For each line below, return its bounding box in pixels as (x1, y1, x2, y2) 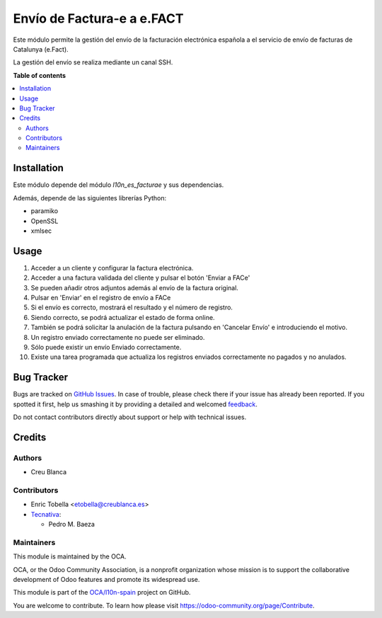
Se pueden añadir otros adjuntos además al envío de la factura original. (30, 283, 238, 292)
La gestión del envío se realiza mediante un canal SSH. (13, 58, 173, 67)
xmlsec (30, 227, 52, 235)
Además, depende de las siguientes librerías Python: (13, 193, 167, 202)
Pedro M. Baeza (48, 520, 95, 529)
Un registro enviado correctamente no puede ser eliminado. (30, 333, 205, 341)
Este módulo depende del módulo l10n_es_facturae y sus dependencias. (13, 181, 224, 189)
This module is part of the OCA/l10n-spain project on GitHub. (13, 588, 191, 597)
